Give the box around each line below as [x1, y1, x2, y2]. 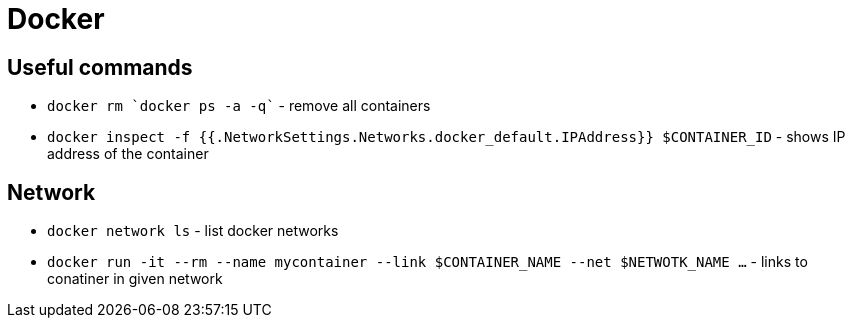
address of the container [47, 145, 209, 163]
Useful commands [7, 54, 193, 80]
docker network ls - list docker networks [47, 222, 339, 240]
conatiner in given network [47, 270, 223, 288]
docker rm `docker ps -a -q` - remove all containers [47, 97, 431, 115]
